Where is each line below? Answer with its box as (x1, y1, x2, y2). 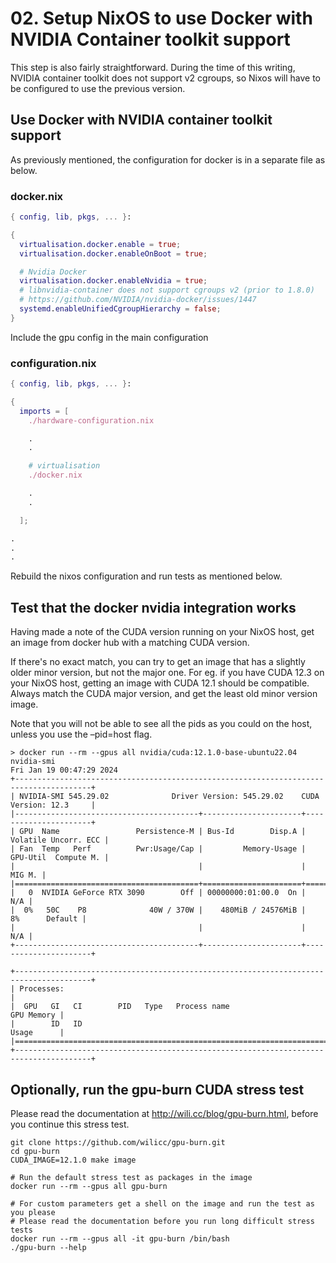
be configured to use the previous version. (10, 82, 186, 94)
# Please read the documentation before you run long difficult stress (10, 1216, 315, 1226)
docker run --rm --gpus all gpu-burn (10, 1181, 168, 1191)
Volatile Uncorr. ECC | (10, 835, 110, 846)
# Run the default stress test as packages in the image (10, 1172, 253, 1182)
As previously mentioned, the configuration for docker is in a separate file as (10, 153, 326, 166)
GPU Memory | (10, 1010, 65, 1021)
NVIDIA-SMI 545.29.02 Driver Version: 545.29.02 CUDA (19, 792, 320, 802)
